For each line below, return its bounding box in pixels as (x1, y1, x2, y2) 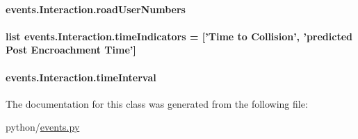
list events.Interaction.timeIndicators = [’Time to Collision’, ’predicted (6, 28, 353, 43)
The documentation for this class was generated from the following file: (6, 96, 308, 111)
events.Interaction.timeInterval (6, 69, 156, 84)
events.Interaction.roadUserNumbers (6, 1, 186, 16)
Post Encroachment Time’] (6, 42, 136, 57)
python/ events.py (6, 120, 80, 134)
